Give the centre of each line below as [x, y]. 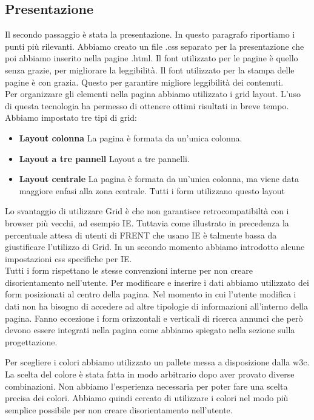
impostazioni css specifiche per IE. [68, 258]
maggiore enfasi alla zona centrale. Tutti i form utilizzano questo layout [152, 190]
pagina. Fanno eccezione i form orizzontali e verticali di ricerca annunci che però [154, 318]
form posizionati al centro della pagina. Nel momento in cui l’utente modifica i [151, 294]
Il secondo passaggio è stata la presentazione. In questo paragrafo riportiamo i [150, 34]
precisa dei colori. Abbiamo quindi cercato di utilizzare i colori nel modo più [147, 398]
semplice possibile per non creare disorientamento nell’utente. [119, 409]
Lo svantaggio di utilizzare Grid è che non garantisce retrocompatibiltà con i [147, 211]
